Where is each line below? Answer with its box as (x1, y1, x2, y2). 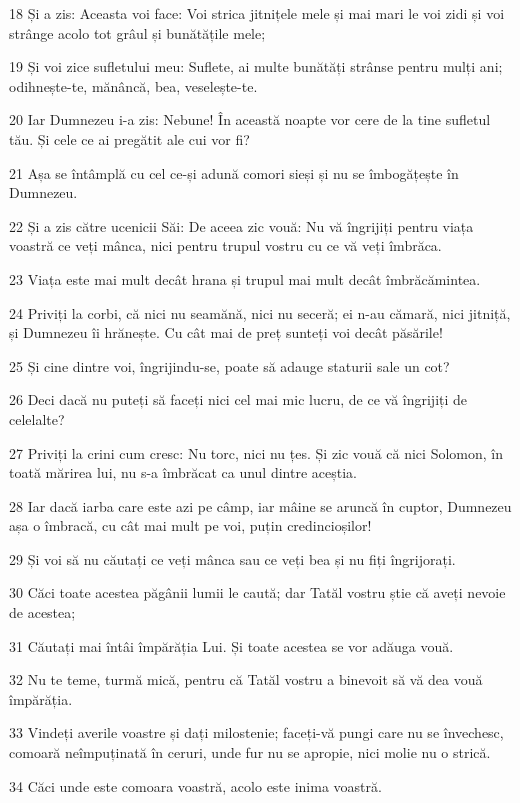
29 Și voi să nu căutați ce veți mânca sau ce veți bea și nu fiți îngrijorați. (9, 548, 456, 569)
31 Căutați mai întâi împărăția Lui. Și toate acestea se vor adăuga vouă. (9, 635, 454, 656)
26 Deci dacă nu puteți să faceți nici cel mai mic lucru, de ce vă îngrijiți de (9, 389, 468, 410)
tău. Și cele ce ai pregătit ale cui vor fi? (9, 128, 250, 149)
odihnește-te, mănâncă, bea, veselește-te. (9, 75, 258, 96)
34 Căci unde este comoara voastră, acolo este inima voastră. (9, 775, 382, 796)
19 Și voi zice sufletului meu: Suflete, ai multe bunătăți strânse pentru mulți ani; (9, 56, 503, 77)
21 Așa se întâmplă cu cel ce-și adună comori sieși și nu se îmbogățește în (9, 162, 459, 183)
